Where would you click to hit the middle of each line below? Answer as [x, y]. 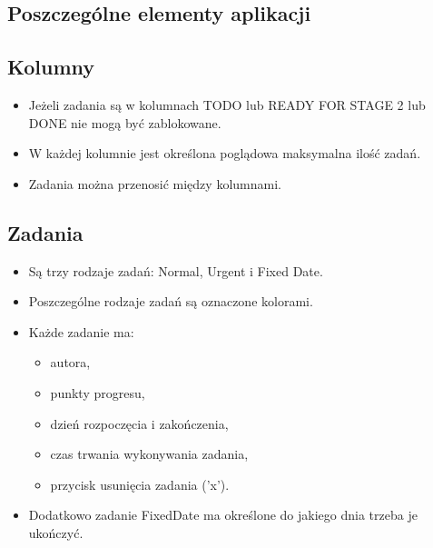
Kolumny [51, 67]
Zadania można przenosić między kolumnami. [155, 183]
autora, [70, 362]
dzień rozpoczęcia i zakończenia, [139, 423]
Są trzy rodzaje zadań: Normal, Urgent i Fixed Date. [176, 270]
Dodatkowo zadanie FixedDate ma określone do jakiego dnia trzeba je [223, 515]
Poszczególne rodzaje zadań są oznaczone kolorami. [171, 301]
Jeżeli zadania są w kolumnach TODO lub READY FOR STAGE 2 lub [227, 104]
